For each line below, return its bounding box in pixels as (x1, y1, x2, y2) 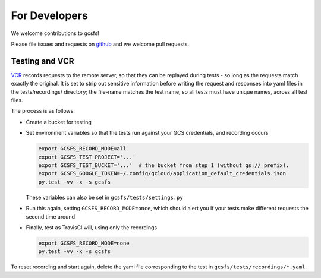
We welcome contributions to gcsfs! (11, 30, 99, 37)
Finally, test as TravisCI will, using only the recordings (26, 223, 158, 231)
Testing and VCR (11, 56, 74, 66)
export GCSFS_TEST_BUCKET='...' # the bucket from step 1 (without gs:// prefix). (38, 162, 289, 169)
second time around (26, 213, 75, 220)
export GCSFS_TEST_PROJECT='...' (38, 153, 136, 160)
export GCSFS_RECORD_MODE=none (38, 239, 130, 247)
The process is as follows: (11, 108, 75, 115)
